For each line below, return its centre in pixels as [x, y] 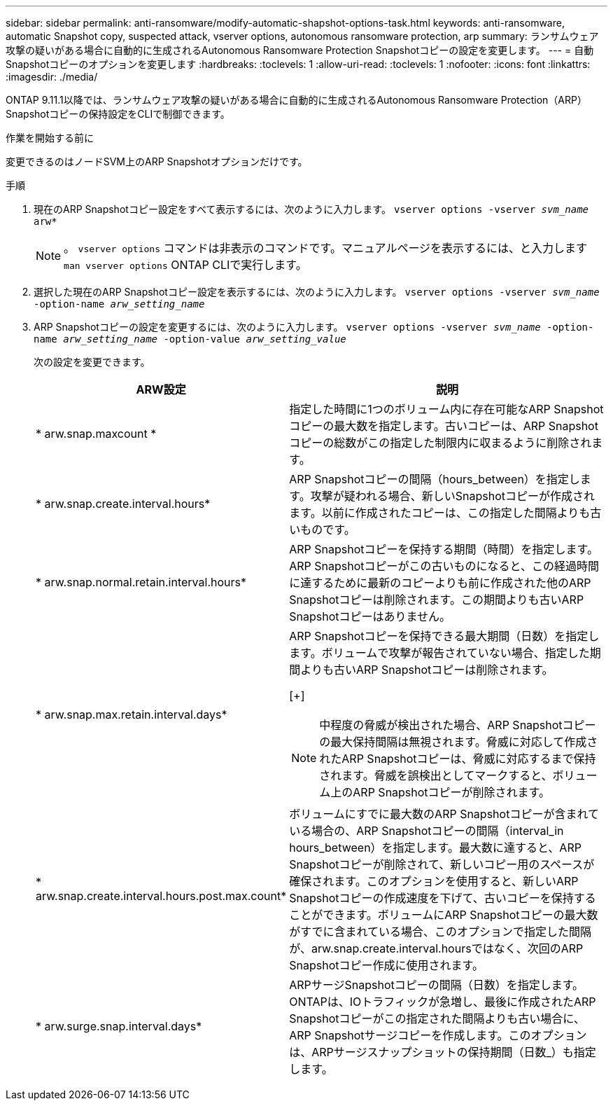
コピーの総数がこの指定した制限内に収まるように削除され [441, 443]
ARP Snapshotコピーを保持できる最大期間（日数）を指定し [444, 636]
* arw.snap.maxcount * [96, 434]
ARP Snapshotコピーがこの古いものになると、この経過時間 [444, 566]
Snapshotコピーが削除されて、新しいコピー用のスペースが [442, 864]
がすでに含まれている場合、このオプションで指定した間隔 [440, 932]
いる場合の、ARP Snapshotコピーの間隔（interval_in [427, 831]
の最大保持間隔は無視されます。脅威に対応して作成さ [459, 742]
